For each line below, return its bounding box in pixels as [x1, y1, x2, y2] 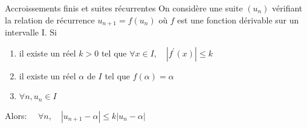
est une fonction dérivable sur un [177, 13, 299, 26]
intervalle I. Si [5, 26, 57, 38]
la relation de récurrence [5, 13, 95, 26]
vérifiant [272, 2, 303, 14]
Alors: [5, 109, 27, 121]
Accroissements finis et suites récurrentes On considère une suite [5, 2, 243, 14]
